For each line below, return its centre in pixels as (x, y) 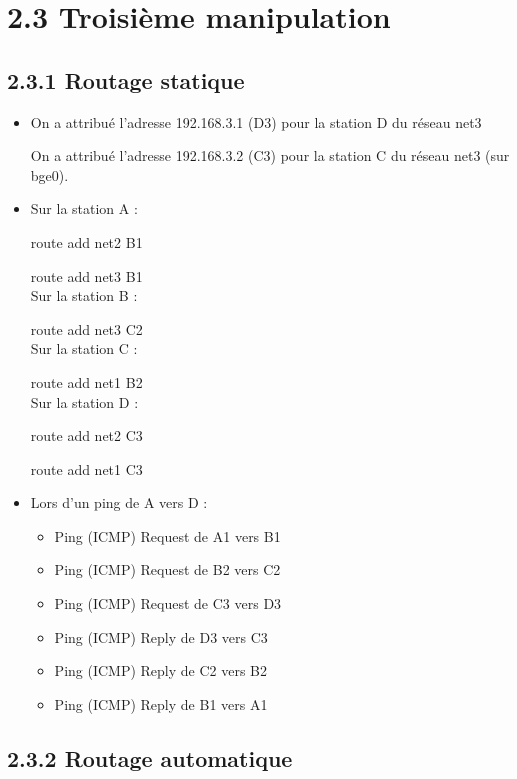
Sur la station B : (84, 295)
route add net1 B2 (86, 381)
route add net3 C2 (86, 328)
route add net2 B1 (86, 241)
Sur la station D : (84, 401)
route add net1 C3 (86, 468)
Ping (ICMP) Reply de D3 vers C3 (161, 636)
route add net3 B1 (86, 275)
